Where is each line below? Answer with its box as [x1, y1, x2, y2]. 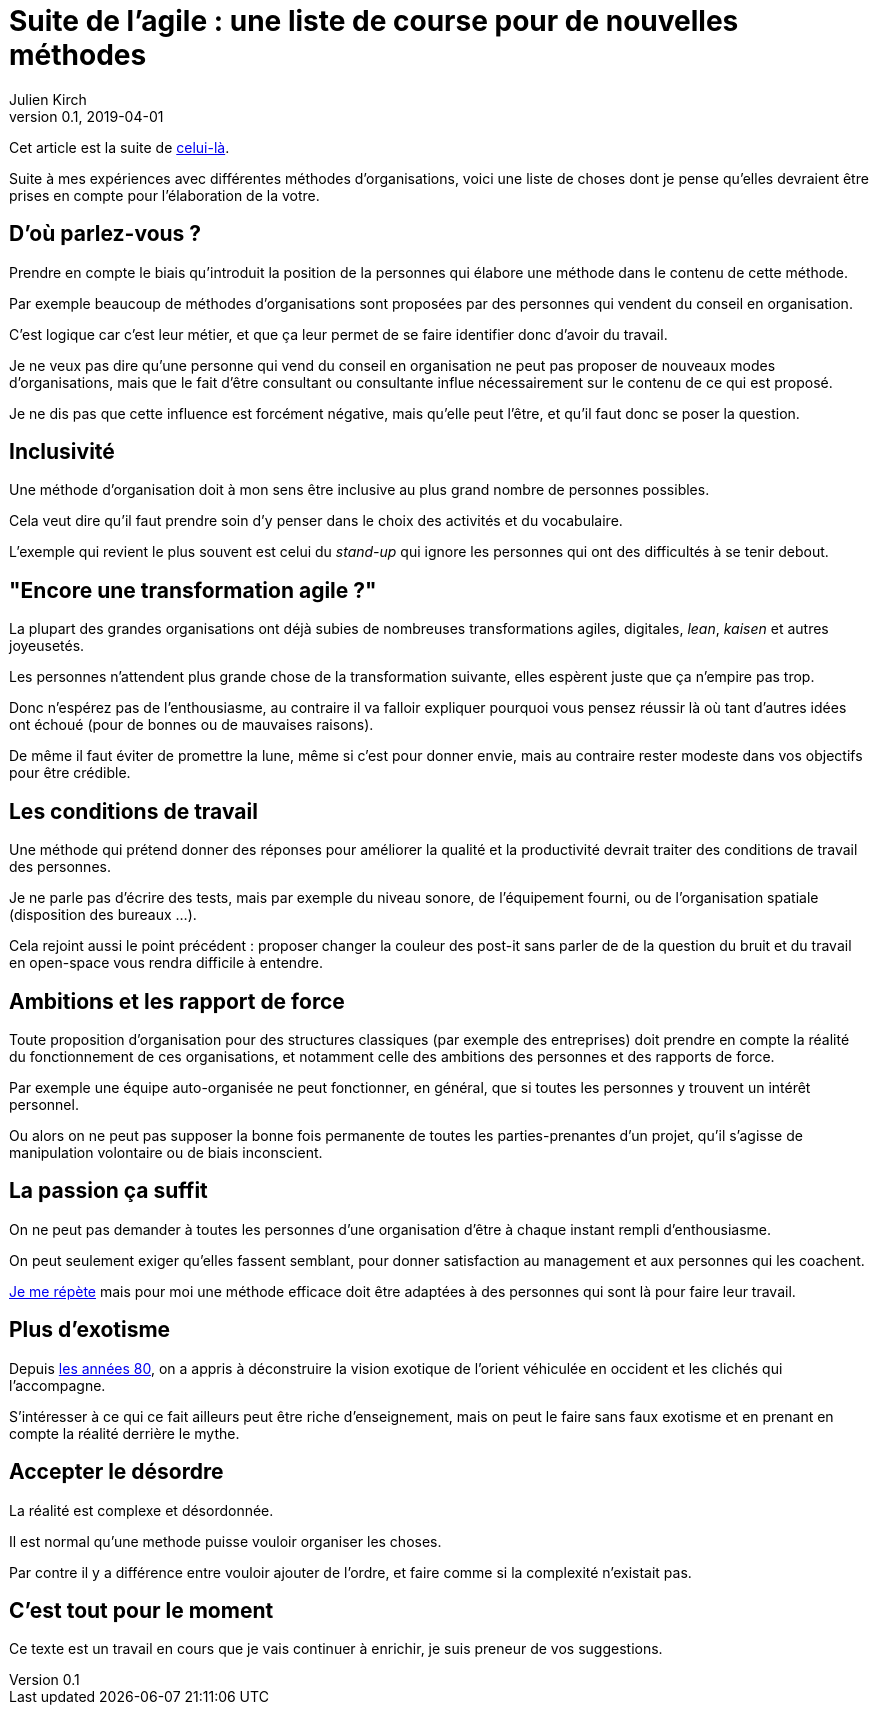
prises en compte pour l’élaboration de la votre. [9, 186, 320, 204]
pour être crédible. [9, 764, 131, 782]
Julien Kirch [9, 90, 87, 108]
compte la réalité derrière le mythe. [9, 1424, 240, 1442]
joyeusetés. [9, 637, 85, 655]
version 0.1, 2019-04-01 [9, 107, 164, 125]
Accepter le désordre [9, 1459, 224, 1485]
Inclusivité [9, 439, 115, 465]
